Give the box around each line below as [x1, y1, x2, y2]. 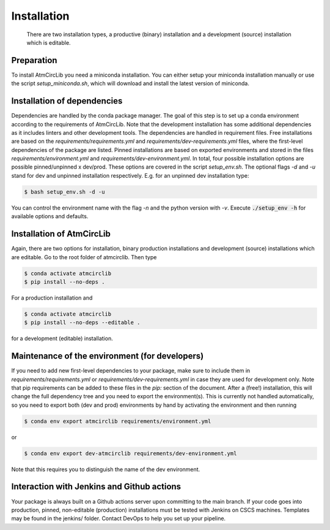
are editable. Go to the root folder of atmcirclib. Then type [11, 253, 157, 260]
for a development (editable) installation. [11, 335, 113, 343]
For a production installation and [11, 294, 93, 301]
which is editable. [26, 39, 71, 46]
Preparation [11, 55, 57, 66]
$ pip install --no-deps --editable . [24, 319, 141, 326]
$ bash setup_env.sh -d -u [24, 188, 105, 195]
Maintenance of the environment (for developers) [11, 351, 204, 362]
